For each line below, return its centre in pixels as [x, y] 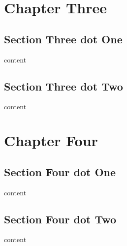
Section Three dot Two [63, 86]
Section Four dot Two [60, 219]
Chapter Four [51, 140]
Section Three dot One [63, 39]
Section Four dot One [60, 171]
